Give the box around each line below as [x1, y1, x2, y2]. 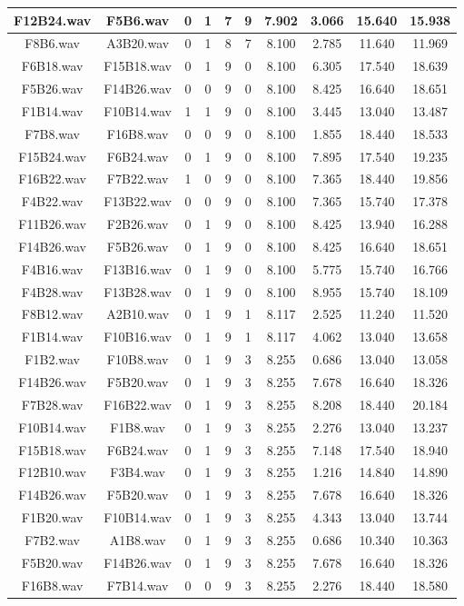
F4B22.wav [21, 192, 84, 211]
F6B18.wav [21, 56, 84, 75]
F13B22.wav [104, 192, 172, 211]
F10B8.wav [106, 350, 169, 369]
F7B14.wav [106, 575, 169, 594]
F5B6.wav [106, 10, 170, 29]
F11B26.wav [18, 214, 86, 233]
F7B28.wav [21, 394, 84, 413]
